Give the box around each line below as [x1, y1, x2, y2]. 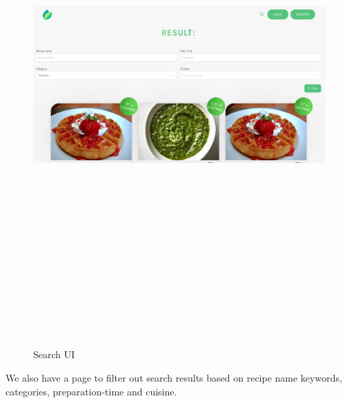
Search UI [33, 347, 75, 362]
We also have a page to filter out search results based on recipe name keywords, [6, 371, 342, 385]
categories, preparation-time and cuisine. [6, 384, 177, 398]
